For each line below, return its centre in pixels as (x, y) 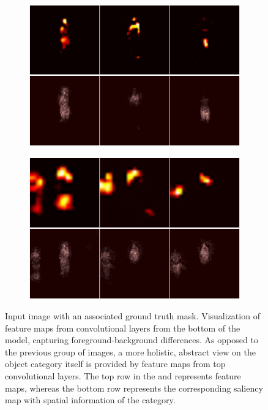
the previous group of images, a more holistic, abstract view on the (130, 351)
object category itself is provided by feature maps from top (115, 364)
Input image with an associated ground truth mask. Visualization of (132, 316)
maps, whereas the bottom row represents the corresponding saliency (134, 388)
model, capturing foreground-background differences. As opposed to (132, 340)
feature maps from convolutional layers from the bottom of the (123, 328)
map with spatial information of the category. (90, 400)
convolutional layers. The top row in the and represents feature (123, 376)
